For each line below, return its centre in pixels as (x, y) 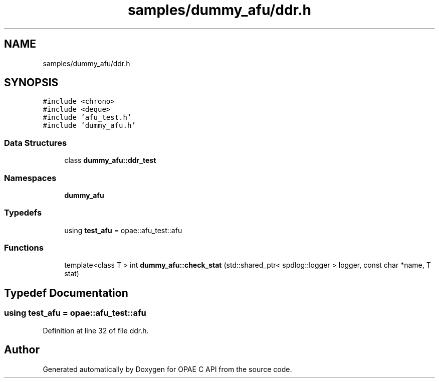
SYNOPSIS (31, 83)
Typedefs (23, 213)
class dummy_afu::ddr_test (110, 160)
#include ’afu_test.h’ (87, 118)
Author (22, 350)
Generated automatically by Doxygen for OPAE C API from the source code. (167, 369)
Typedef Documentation (66, 293)
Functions (24, 248)
